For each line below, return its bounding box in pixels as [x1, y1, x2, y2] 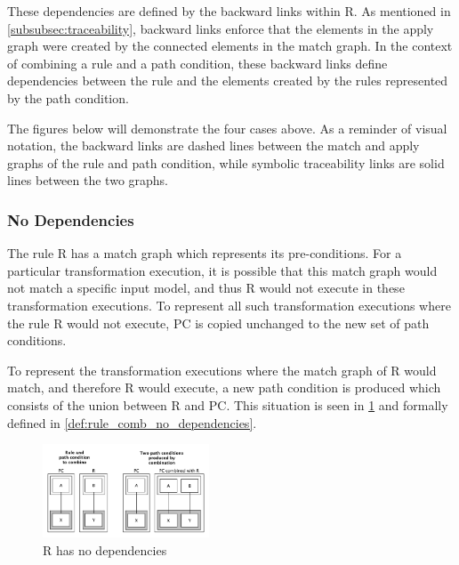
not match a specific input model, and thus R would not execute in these [7, 278, 405, 297]
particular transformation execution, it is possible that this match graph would [7, 261, 438, 279]
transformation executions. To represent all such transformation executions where [7, 295, 451, 314]
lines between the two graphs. [7, 171, 169, 190]
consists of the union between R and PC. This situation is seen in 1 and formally [7, 395, 448, 414]
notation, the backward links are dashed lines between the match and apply [7, 136, 420, 155]
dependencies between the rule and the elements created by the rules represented [7, 71, 448, 90]
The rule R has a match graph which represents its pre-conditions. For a [7, 244, 402, 262]
